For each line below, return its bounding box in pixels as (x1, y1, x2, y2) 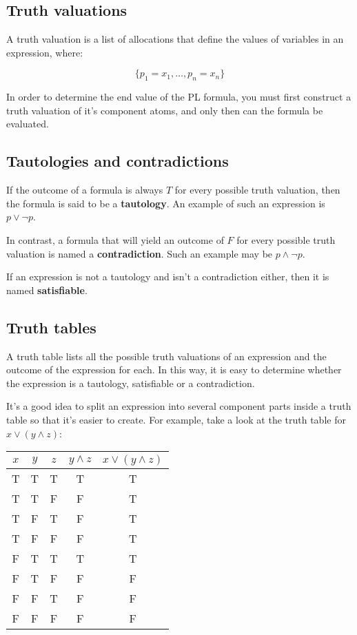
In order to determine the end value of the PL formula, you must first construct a (6, 90, 351, 104)
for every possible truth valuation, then (174, 183, 340, 197)
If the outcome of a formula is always (6, 183, 163, 197)
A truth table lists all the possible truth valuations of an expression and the (6, 348, 327, 363)
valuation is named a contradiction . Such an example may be (6, 246, 273, 260)
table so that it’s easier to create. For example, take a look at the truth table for (6, 412, 346, 426)
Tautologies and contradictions (6, 150, 229, 171)
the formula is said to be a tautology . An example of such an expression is (6, 196, 325, 210)
